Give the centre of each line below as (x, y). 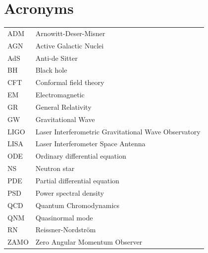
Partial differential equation (77, 180)
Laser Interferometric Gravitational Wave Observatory (118, 131)
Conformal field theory (70, 82)
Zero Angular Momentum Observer (89, 242)
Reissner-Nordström (66, 230)
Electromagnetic (60, 95)
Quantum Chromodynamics (78, 205)
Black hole (51, 70)
